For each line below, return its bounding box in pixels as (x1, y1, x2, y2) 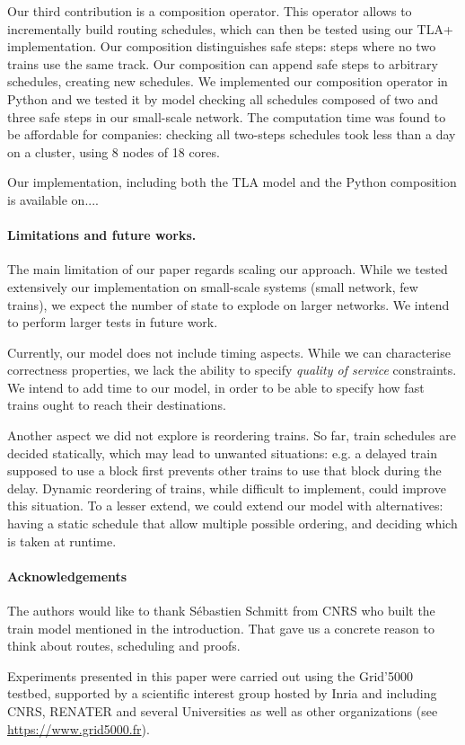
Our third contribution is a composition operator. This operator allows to (7, 2, 412, 20)
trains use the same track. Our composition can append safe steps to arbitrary (7, 54, 438, 73)
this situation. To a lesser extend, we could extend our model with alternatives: (7, 496, 443, 515)
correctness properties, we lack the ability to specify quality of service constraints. (7, 360, 457, 379)
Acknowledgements (7, 566, 127, 585)
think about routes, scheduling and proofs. (7, 636, 241, 655)
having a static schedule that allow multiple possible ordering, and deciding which (7, 514, 458, 533)
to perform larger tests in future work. (7, 313, 218, 332)
